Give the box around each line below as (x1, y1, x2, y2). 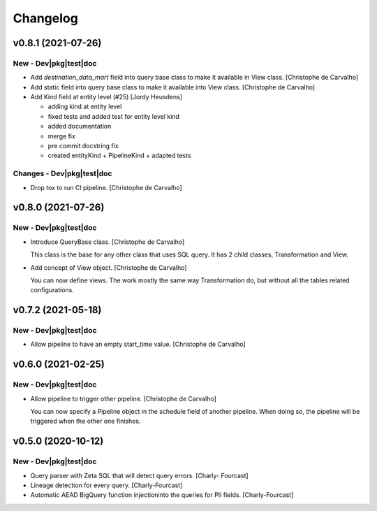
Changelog (13, 10, 78, 26)
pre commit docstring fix (47, 142, 119, 150)
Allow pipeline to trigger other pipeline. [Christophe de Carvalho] (30, 394, 216, 403)
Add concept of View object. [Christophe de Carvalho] (30, 263, 188, 272)
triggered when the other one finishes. (30, 417, 141, 426)
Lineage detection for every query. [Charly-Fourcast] (30, 481, 183, 489)
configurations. (30, 286, 75, 294)
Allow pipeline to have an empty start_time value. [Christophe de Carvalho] (30, 340, 246, 349)
